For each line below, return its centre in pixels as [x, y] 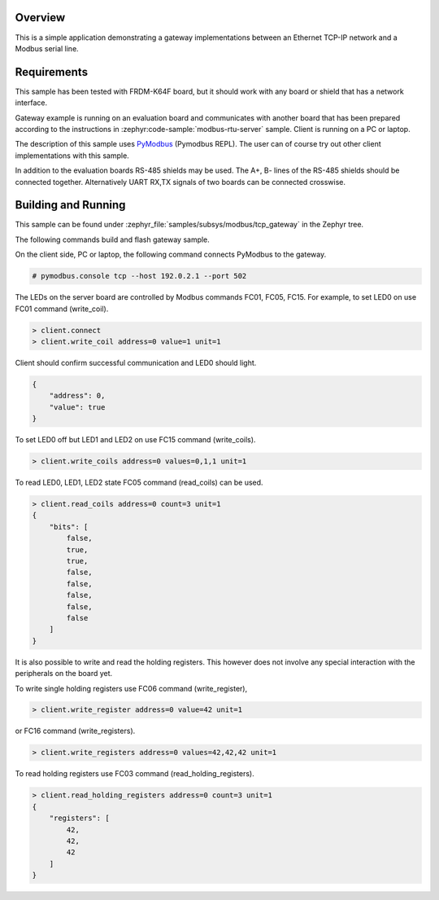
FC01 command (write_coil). [62, 309]
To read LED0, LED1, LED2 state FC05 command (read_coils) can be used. [139, 483]
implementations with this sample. [72, 156]
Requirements [52, 72]
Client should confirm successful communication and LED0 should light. [136, 362]
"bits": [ [69, 527]
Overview [40, 18]
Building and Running [70, 205]
